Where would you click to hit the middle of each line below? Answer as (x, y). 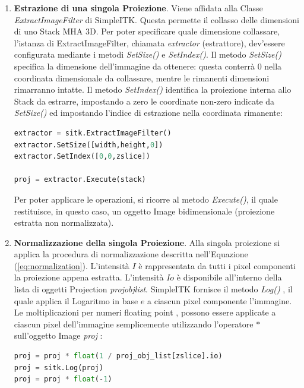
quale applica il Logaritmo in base (76, 300)
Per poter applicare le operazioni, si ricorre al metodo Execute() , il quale (146, 199)
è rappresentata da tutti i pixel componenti (217, 265)
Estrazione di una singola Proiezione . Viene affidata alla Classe (138, 8)
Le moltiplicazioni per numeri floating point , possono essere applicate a (145, 312)
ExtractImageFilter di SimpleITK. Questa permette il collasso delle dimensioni (156, 19)
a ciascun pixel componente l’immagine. (220, 300)
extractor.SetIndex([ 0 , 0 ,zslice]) (82, 157)
